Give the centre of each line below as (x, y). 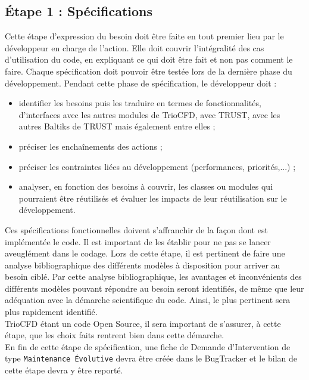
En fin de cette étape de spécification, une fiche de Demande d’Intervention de (148, 346)
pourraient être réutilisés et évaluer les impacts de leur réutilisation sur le (153, 198)
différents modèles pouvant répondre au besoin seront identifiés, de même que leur (154, 288)
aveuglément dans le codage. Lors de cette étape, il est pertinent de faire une (145, 253)
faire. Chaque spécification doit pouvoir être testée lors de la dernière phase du (149, 71)
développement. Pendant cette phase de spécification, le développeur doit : (141, 83)
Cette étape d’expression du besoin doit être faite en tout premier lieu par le (144, 36)
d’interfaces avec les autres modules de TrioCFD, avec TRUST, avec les (149, 114)
